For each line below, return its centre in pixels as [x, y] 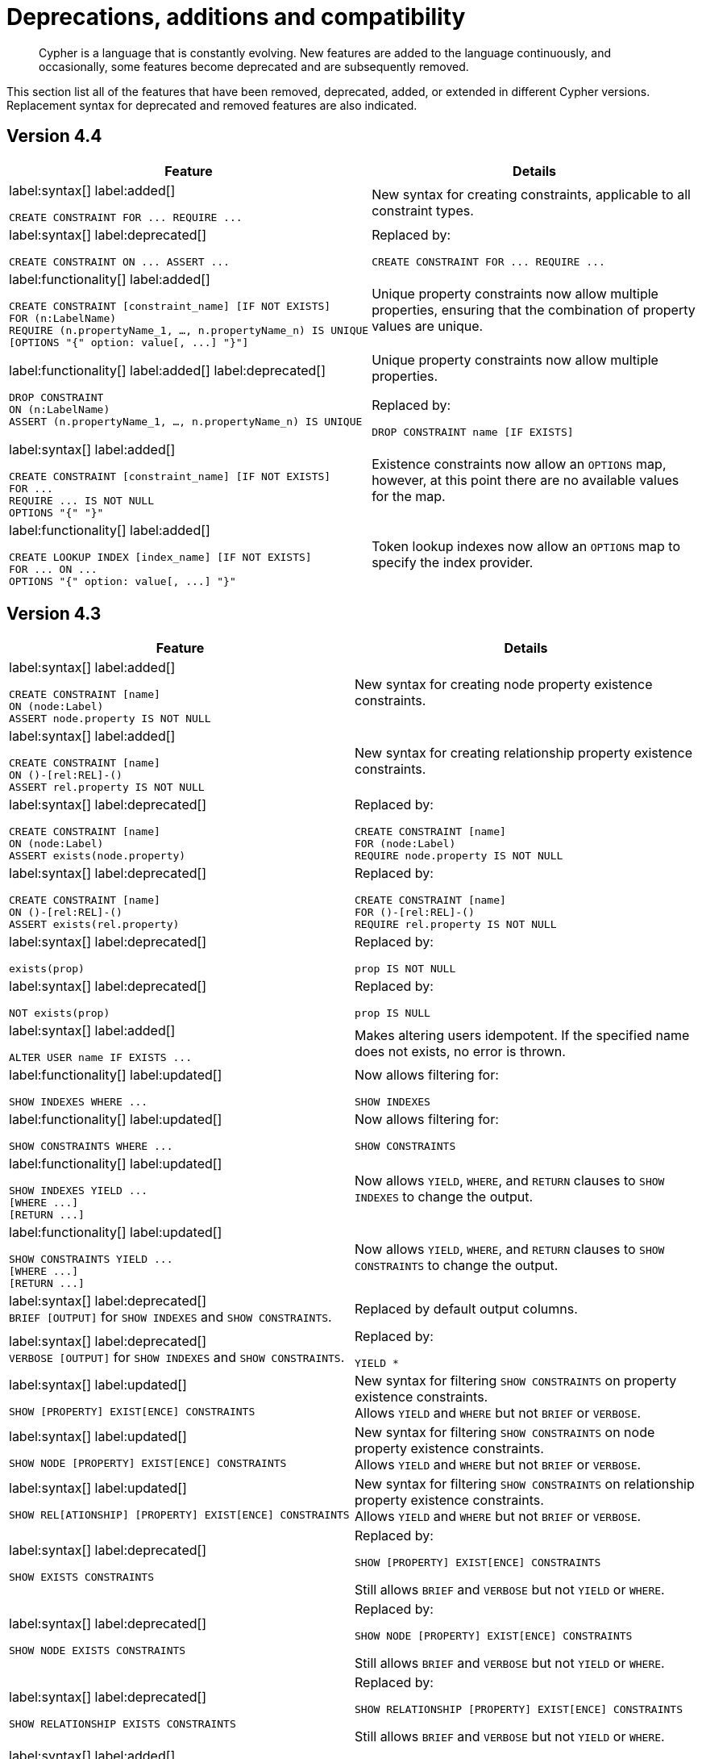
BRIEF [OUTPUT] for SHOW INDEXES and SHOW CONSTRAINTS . [170, 1317]
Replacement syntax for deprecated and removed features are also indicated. [212, 105]
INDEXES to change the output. [444, 1196]
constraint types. [423, 211]
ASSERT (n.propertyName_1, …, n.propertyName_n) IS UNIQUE [186, 421]
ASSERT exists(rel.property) [94, 925]
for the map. [409, 496]
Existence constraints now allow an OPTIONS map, [519, 464]
